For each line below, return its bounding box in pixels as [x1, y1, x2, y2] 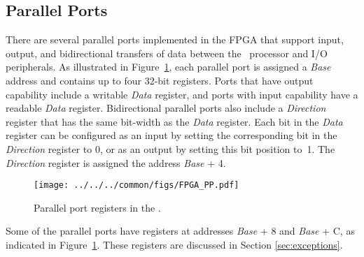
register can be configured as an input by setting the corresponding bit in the [6, 128, 337, 142]
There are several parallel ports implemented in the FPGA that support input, [6, 32, 344, 47]
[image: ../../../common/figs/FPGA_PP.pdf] [34, 180, 239, 191]
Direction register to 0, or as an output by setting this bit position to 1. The [6, 141, 335, 156]
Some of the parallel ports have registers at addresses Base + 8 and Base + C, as [6, 223, 355, 238]
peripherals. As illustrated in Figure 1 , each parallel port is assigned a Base [6, 59, 331, 74]
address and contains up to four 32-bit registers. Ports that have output [6, 73, 314, 87]
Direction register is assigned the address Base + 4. [6, 155, 226, 170]
